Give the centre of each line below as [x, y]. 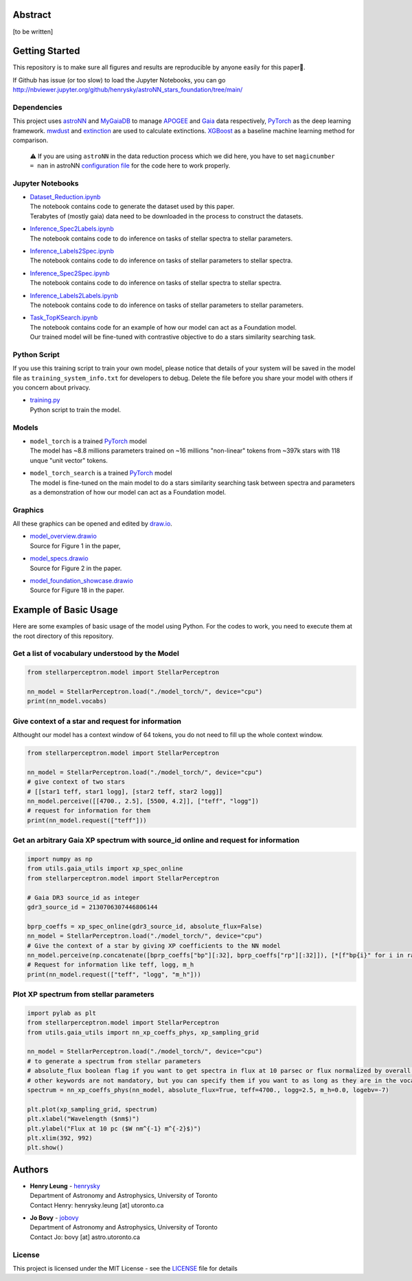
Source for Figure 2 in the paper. [76, 568]
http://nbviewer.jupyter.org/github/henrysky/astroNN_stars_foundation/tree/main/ [128, 90]
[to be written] [33, 32]
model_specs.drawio [59, 558]
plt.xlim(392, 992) [60, 1138]
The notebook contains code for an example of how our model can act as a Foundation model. [163, 327]
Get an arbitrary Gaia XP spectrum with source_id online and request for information [156, 840]
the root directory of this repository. [63, 636]
